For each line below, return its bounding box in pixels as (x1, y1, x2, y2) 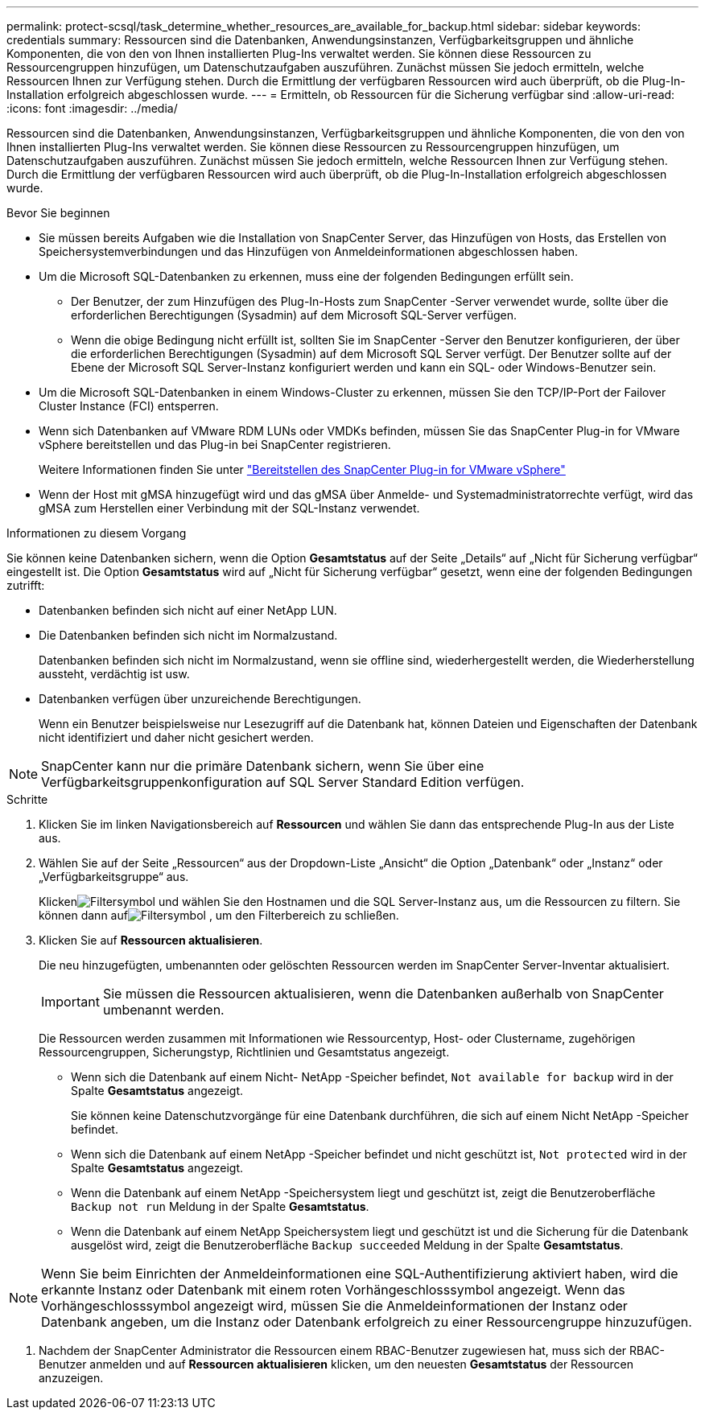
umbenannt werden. (102, 1002, 225, 1018)
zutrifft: (6, 578, 45, 592)
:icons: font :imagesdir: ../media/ (6, 101, 178, 115)
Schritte (6, 792, 48, 806)
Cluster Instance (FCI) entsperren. (39, 399, 219, 413)
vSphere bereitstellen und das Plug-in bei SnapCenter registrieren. (39, 438, 391, 451)
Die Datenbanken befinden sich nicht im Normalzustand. (39, 628, 338, 642)
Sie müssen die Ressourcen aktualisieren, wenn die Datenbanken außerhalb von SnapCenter (102, 986, 664, 1002)
